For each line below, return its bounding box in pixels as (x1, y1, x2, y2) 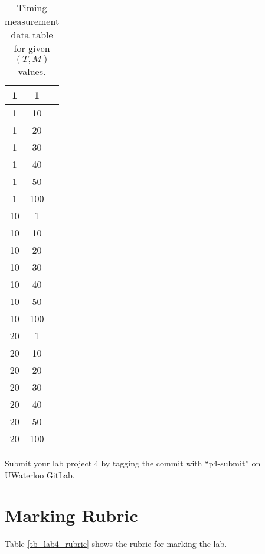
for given (14, 41, 50, 55)
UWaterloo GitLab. (5, 468, 75, 481)
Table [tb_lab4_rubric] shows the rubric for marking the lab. (5, 537, 227, 550)
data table (11, 28, 53, 41)
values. (18, 64, 46, 78)
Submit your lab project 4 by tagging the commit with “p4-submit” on (5, 457, 261, 469)
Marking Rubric (5, 503, 138, 527)
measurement (5, 14, 60, 28)
